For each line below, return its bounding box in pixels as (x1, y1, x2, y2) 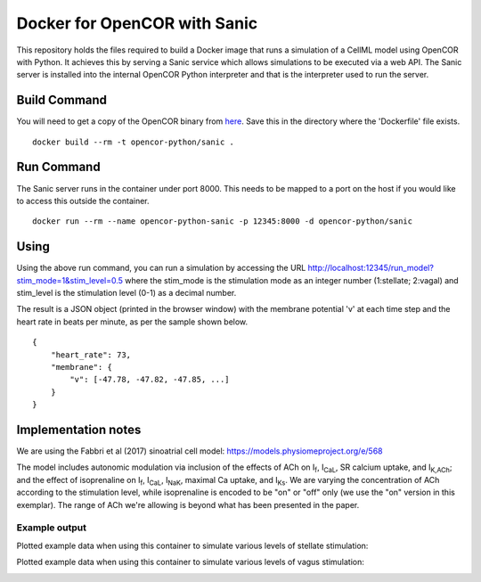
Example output (16, 521, 86, 534)
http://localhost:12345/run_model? (307, 263, 434, 274)
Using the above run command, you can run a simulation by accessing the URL (16, 263, 306, 274)
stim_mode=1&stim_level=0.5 (16, 275, 124, 285)
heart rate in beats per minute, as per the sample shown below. (16, 316, 249, 327)
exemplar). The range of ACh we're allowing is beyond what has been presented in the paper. (16, 499, 360, 510)
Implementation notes (16, 422, 142, 437)
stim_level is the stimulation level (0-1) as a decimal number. (16, 288, 237, 298)
